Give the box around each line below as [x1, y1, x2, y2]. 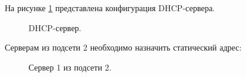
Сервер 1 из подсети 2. [29, 61, 112, 73]
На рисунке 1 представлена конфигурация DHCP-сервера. [5, 2, 215, 14]
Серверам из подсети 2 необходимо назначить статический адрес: [5, 41, 242, 53]
